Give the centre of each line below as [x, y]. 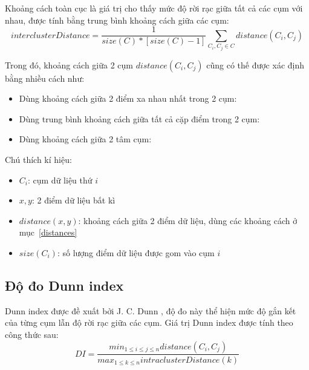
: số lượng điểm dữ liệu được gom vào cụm [136, 252]
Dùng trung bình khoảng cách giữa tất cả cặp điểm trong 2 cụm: [139, 118]
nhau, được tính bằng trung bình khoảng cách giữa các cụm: [117, 20]
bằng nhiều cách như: [45, 78]
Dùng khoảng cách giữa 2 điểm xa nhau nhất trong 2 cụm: [128, 98]
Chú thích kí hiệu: [38, 159]
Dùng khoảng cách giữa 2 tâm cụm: [85, 139]
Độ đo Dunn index [64, 285]
